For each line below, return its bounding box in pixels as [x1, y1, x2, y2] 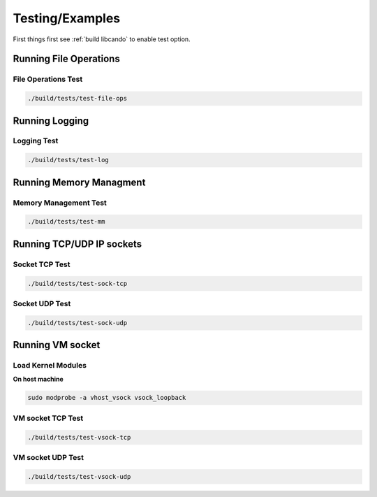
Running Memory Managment [13, 176, 146, 188]
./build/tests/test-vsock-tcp [27, 433, 131, 441]
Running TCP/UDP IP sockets [13, 238, 142, 250]
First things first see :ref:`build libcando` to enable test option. [13, 35, 191, 43]
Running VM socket [13, 339, 101, 351]
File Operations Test [13, 74, 83, 84]
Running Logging [13, 115, 89, 127]
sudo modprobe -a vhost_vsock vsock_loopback [27, 394, 186, 402]
